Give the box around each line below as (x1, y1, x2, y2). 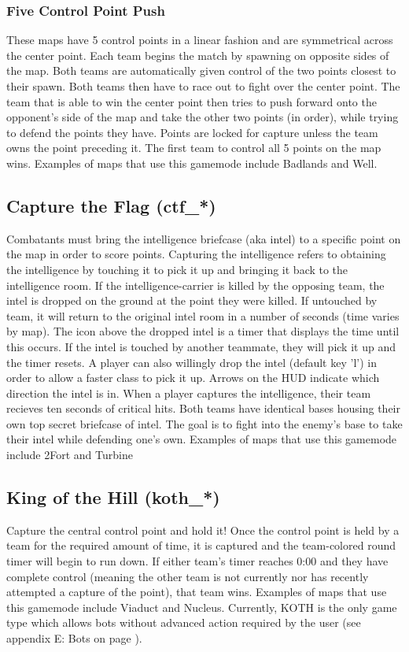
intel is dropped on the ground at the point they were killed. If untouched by (6, 292, 378, 309)
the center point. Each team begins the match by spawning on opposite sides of (6, 46, 389, 63)
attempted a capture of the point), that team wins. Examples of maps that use (6, 583, 387, 600)
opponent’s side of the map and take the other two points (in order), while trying (6, 109, 399, 125)
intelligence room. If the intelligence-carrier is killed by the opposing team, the (6, 276, 385, 293)
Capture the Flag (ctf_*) (6, 193, 216, 217)
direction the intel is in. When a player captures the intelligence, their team (6, 384, 371, 401)
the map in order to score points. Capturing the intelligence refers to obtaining (6, 246, 386, 262)
